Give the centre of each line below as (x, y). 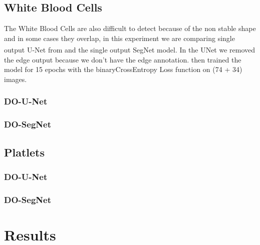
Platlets (25, 152)
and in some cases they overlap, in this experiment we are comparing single (119, 38)
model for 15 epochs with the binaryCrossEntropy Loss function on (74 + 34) (123, 69)
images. (16, 79)
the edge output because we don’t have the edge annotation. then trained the (123, 59)
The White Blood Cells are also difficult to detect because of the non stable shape (130, 28)
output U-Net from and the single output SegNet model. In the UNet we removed (130, 50)
